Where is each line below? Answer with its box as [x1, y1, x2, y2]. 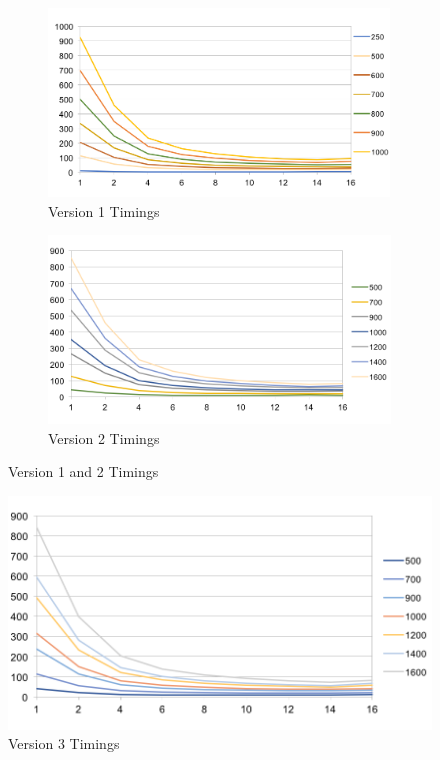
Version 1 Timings [48, 200, 160, 221]
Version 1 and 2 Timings [8, 461, 159, 482]
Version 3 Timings [8, 733, 120, 754]
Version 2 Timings [48, 427, 160, 448]
